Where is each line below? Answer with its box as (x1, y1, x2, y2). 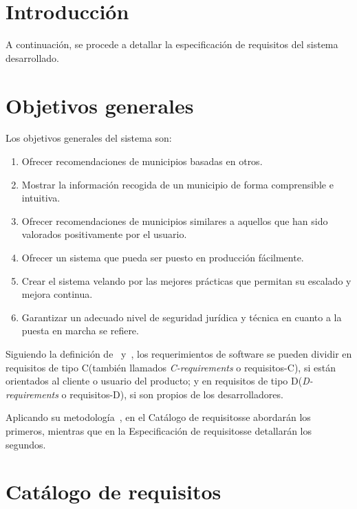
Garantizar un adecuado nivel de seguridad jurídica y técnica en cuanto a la (21, 310, 342, 324)
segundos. (6, 437, 46, 451)
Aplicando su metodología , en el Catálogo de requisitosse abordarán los (6, 410, 311, 424)
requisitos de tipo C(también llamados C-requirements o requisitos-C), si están (6, 360, 336, 374)
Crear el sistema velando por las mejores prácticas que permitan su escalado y (21, 273, 351, 288)
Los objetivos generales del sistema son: (6, 131, 172, 145)
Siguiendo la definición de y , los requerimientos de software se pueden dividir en (6, 346, 352, 360)
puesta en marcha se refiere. (21, 323, 139, 338)
